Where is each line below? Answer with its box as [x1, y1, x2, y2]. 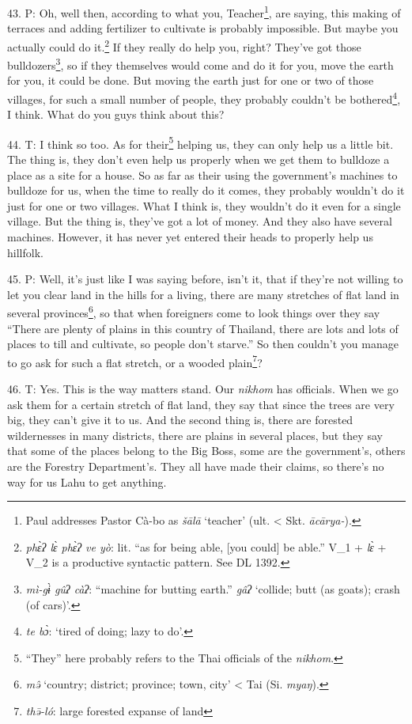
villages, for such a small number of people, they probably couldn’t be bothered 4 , [7, 88, 401, 107]
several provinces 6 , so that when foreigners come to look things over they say [7, 302, 380, 321]
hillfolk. [7, 244, 43, 260]
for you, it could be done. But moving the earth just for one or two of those [7, 72, 374, 89]
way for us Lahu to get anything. [7, 473, 167, 490]
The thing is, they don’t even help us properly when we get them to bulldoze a [7, 151, 390, 168]
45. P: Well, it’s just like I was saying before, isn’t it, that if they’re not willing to [7, 271, 403, 287]
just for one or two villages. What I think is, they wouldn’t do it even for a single [7, 197, 401, 214]
